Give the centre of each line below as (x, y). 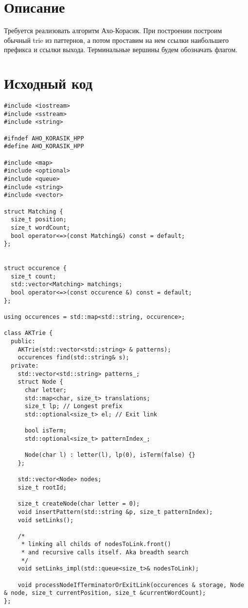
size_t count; (34, 276)
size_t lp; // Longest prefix (73, 406)
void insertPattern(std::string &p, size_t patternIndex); (115, 512)
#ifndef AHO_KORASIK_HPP (44, 138)
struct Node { (40, 382)
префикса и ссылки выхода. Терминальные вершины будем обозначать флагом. (121, 49)
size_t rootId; (42, 487)
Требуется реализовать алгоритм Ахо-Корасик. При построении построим (113, 30)
